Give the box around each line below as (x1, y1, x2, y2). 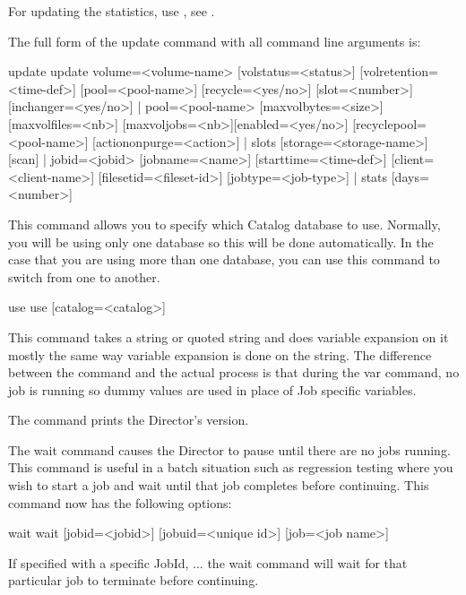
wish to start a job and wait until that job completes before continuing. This (8, 476, 429, 495)
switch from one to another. (8, 267, 160, 286)
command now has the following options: (8, 493, 232, 512)
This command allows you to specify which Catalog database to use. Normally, (8, 214, 441, 233)
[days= (391, 167, 429, 185)
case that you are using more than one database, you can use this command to (8, 250, 440, 269)
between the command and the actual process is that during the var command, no (8, 363, 460, 382)
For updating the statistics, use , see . (8, 2, 215, 20)
